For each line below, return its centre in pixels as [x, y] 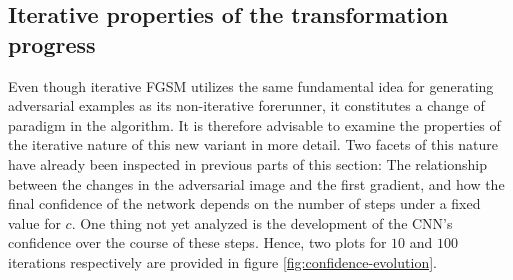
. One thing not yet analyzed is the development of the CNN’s [262, 222]
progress [52, 43]
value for [34, 222]
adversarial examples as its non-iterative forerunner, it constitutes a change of [246, 105]
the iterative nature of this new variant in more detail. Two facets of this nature [253, 144]
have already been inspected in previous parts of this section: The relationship [247, 163]
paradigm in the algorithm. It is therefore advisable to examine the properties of [254, 124]
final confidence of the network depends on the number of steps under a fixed [244, 203]
